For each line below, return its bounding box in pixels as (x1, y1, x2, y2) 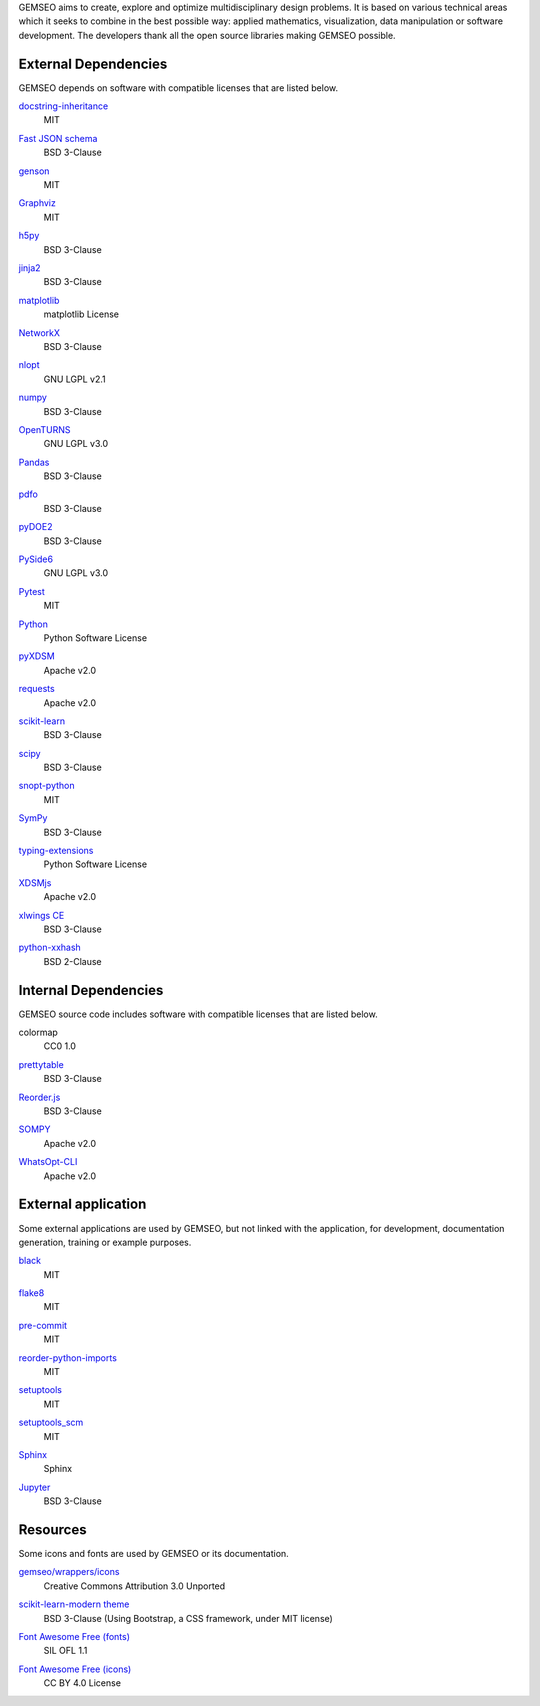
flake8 (18, 1287, 45, 1299)
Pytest (18, 585, 45, 597)
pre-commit (18, 1319, 68, 1331)
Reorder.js (18, 1091, 61, 1103)
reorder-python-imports (18, 1351, 117, 1364)
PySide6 (18, 553, 54, 565)
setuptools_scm (18, 1416, 84, 1429)
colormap (18, 1026, 59, 1039)
